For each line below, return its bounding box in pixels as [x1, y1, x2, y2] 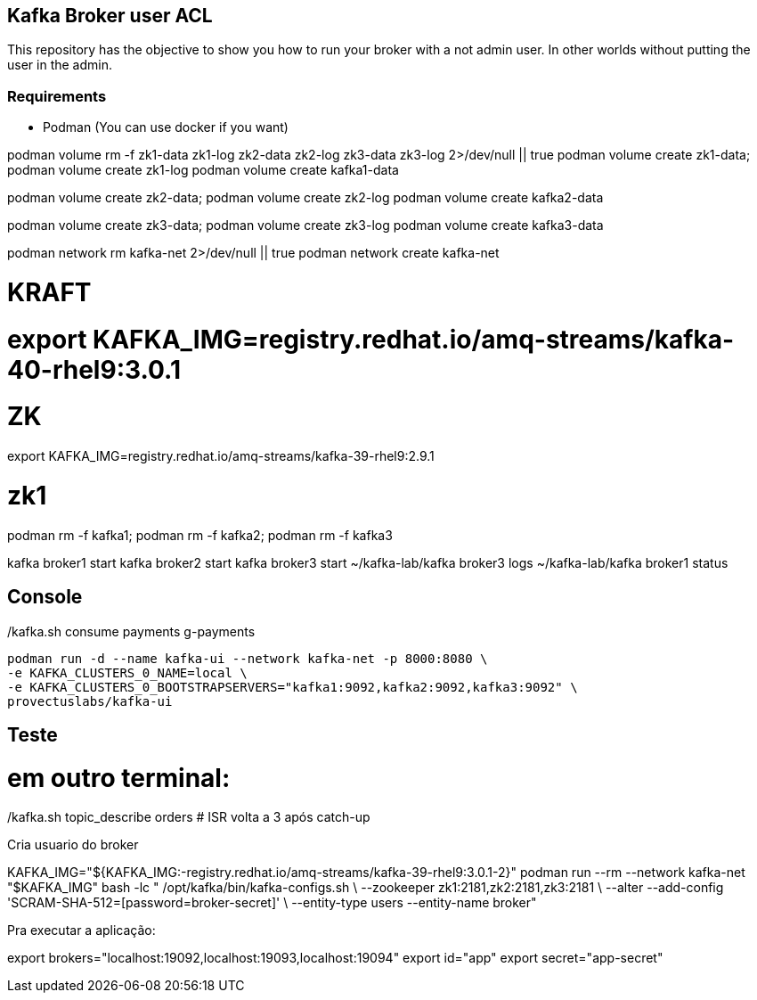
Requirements [7, 86, 107, 105]
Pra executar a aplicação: [7, 922, 156, 939]
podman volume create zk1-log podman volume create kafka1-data [7, 162, 399, 178]
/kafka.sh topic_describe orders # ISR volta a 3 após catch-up [7, 809, 370, 825]
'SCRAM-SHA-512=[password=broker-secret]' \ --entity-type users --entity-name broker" [7, 895, 537, 911]
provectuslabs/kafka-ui [7, 693, 173, 709]
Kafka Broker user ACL [7, 4, 213, 27]
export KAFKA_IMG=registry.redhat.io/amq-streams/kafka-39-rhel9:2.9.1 [7, 448, 435, 464]
